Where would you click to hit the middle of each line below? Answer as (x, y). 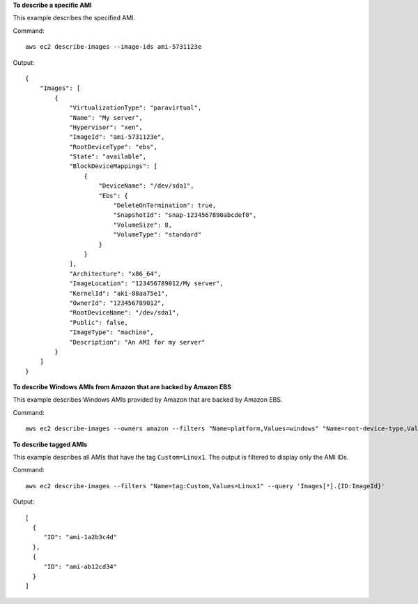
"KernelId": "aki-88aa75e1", (119, 293)
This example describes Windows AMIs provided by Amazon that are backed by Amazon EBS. (148, 400)
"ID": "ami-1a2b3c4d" (80, 537)
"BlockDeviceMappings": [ (114, 166)
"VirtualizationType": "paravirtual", (136, 108)
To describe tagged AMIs (50, 444)
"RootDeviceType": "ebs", (114, 147)
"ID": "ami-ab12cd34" (80, 566)
